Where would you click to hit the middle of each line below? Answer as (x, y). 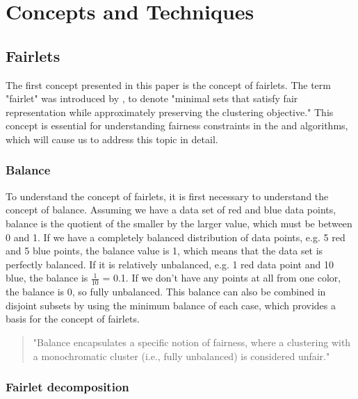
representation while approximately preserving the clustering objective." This (170, 112)
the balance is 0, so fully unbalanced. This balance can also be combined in (166, 292)
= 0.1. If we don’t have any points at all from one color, (222, 278)
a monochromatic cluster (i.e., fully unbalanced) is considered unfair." (181, 356)
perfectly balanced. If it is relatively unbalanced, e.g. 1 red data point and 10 (170, 264)
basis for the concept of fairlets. (73, 319)
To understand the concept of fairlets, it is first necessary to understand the (167, 196)
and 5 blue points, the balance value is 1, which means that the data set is (164, 251)
